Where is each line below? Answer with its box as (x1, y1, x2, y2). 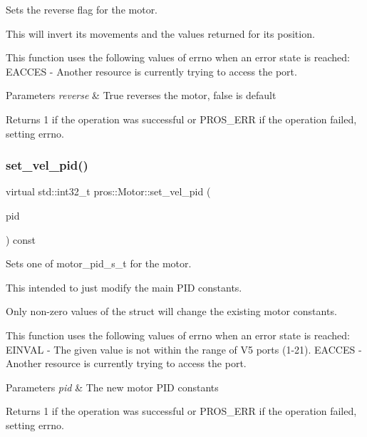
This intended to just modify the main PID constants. (6, 279, 242, 294)
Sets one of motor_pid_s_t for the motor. (6, 256, 192, 271)
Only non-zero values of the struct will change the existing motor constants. (6, 304, 337, 319)
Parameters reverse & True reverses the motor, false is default (6, 88, 276, 103)
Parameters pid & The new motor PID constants (6, 379, 219, 394)
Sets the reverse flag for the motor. (6, 2, 158, 16)
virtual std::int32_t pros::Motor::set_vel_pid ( (6, 184, 211, 199)
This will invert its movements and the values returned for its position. (6, 26, 315, 41)
